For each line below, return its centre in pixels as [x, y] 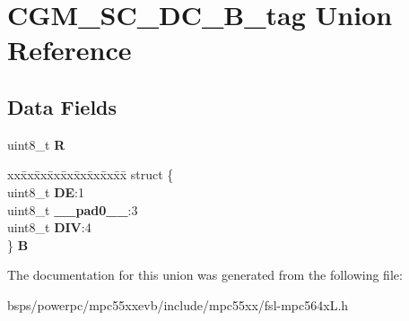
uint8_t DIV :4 [49, 227]
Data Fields [62, 106]
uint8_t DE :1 [46, 191]
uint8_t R [36, 144]
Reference [70, 50]
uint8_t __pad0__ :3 [73, 209]
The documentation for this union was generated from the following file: [205, 275]
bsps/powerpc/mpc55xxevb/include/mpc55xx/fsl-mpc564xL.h [178, 304]
